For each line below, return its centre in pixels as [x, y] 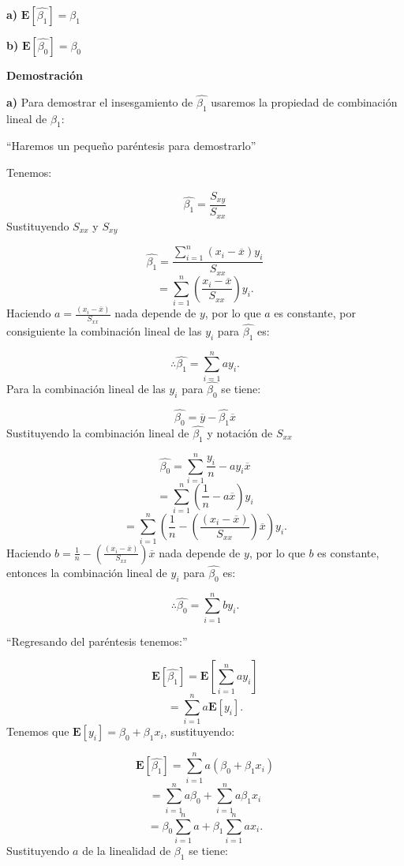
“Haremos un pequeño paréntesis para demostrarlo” [131, 146]
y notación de [240, 433]
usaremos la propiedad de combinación [304, 101]
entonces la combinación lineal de [87, 572]
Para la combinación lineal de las [86, 388]
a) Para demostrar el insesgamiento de [100, 101]
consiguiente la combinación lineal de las [104, 330]
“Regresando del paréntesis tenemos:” [97, 641]
